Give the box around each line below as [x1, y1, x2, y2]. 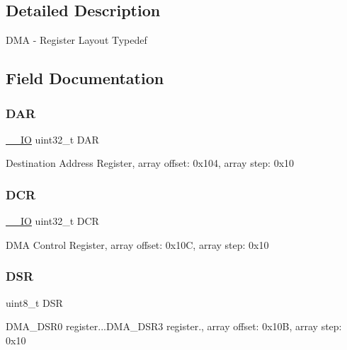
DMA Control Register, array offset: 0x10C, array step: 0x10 [6, 237, 269, 252]
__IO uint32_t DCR [6, 214, 99, 228]
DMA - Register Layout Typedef [6, 33, 147, 47]
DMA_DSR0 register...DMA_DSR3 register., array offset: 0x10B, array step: [6, 319, 342, 334]
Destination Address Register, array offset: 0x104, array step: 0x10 [6, 156, 295, 170]
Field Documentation [6, 67, 164, 89]
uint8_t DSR [6, 295, 63, 310]
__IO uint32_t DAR [6, 132, 99, 146]
